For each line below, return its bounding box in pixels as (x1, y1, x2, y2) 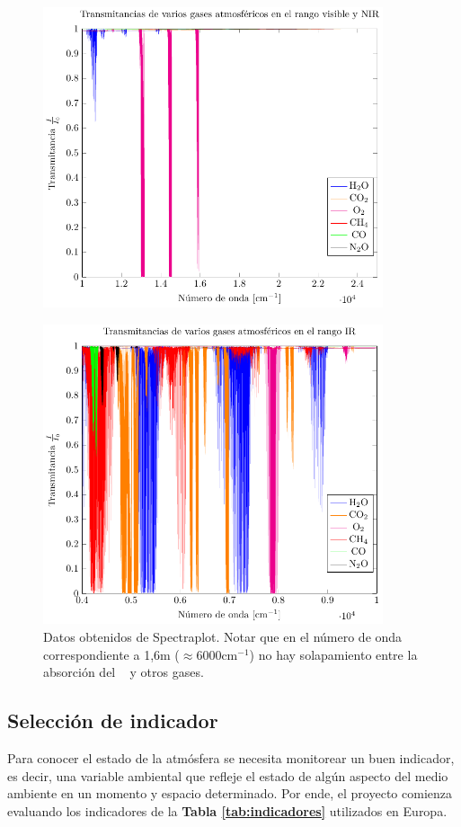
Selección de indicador (7, 707, 218, 734)
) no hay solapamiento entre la (249, 645, 418, 663)
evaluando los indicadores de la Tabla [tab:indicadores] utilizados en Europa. (7, 801, 448, 820)
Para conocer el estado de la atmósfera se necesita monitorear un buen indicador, (7, 749, 455, 768)
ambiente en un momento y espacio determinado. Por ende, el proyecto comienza (7, 784, 452, 803)
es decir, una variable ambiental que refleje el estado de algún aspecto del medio (7, 766, 448, 785)
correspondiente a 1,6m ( (43, 645, 180, 663)
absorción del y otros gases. (43, 662, 204, 681)
